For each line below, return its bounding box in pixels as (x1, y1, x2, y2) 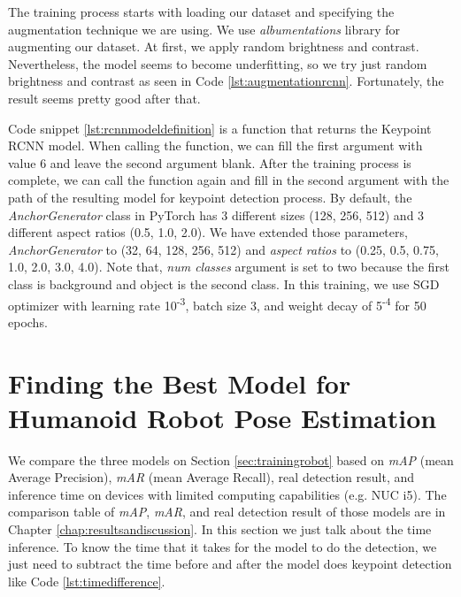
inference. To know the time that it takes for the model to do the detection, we (8, 537, 437, 555)
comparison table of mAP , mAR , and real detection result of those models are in (8, 502, 446, 521)
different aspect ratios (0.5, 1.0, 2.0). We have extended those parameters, (8, 223, 408, 241)
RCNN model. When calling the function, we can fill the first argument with (8, 136, 423, 155)
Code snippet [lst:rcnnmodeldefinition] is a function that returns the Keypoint (8, 119, 432, 137)
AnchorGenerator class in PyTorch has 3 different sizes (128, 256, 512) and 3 (8, 205, 425, 224)
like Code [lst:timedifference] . (8, 571, 165, 590)
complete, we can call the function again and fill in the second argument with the (8, 171, 449, 189)
